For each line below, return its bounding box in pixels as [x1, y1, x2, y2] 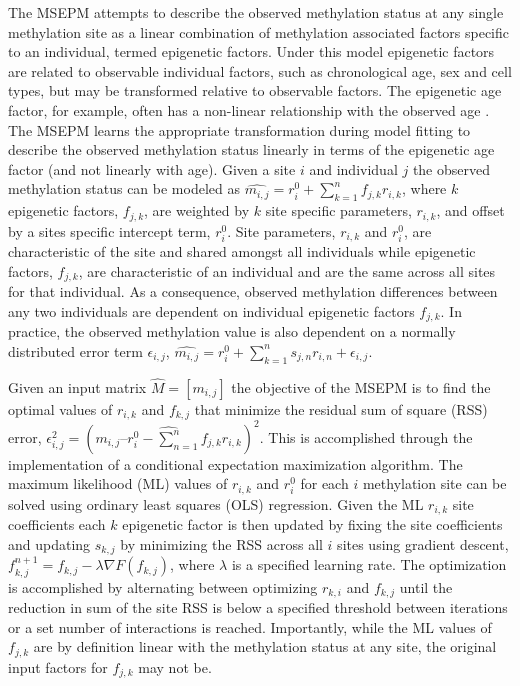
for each [300, 473, 349, 494]
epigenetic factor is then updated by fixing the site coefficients [122, 514, 503, 535]
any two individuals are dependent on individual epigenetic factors [8, 300, 415, 321]
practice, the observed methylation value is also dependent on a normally [8, 321, 456, 342]
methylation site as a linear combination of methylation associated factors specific [8, 21, 510, 42]
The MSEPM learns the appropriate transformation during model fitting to [8, 119, 471, 140]
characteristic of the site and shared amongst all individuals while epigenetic [8, 241, 476, 262]
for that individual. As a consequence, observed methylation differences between [8, 281, 498, 302]
